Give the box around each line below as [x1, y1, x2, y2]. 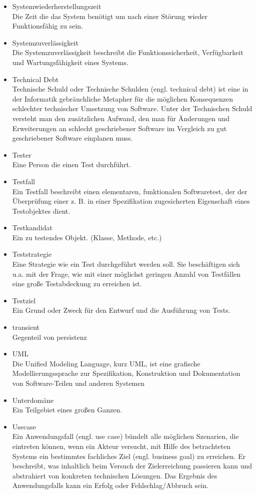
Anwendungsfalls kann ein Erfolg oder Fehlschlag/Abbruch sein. [12, 480, 208, 490]
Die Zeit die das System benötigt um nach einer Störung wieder [12, 11, 207, 21]
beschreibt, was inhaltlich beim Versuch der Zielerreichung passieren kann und [12, 460, 252, 471]
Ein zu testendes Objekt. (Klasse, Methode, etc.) [12, 232, 162, 242]
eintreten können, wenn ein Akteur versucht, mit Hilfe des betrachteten [12, 440, 231, 451]
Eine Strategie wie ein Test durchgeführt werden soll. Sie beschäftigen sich [12, 259, 240, 269]
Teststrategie [12, 249, 52, 259]
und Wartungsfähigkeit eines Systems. [12, 57, 128, 67]
